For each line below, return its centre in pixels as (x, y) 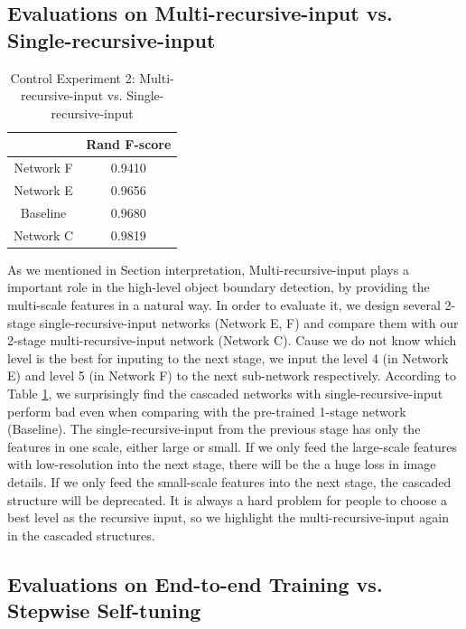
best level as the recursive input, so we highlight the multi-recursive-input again (228, 517)
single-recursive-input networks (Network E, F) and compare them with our (249, 322)
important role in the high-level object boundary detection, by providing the (219, 287)
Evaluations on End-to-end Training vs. (195, 583)
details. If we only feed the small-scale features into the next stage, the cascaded (229, 481)
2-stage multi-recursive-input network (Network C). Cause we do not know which (232, 340)
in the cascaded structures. (81, 535)
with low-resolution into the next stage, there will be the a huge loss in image (222, 464)
